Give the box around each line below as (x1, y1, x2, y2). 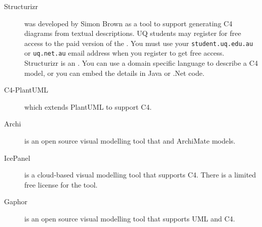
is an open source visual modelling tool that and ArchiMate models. (24, 135, 236, 146)
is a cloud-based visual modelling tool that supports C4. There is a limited (24, 169, 256, 180)
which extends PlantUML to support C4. (24, 101, 152, 112)
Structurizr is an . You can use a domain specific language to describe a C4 (24, 58, 258, 68)
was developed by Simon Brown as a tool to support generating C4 (24, 18, 233, 28)
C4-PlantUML (4, 84, 49, 95)
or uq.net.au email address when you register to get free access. (24, 48, 224, 58)
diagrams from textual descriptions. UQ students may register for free (24, 28, 241, 38)
